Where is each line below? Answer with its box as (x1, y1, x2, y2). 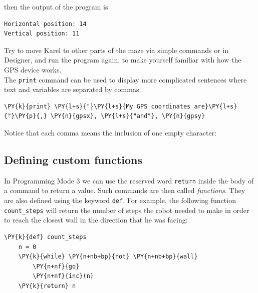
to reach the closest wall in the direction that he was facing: (4, 214, 188, 225)
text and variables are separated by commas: (4, 84, 141, 94)
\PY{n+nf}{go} (33, 262, 80, 270)
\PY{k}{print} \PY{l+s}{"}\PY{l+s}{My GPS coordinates (4, 102, 191, 110)
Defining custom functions (4, 151, 143, 167)
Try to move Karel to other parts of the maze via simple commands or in (4, 44, 228, 55)
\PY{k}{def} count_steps (4, 233, 87, 240)
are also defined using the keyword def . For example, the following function (4, 195, 236, 205)
